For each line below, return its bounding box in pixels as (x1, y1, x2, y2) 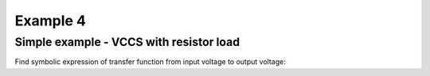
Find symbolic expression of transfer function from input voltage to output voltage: (14, 57, 286, 66)
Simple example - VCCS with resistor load (14, 35, 240, 49)
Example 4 (14, 12, 87, 29)
